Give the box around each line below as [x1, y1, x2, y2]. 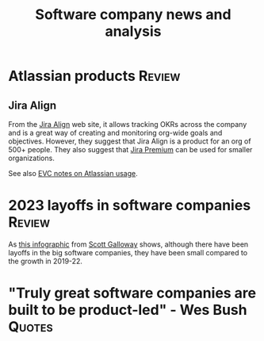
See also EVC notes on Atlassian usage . [8, 169, 138, 178]
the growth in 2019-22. [8, 256, 83, 266]
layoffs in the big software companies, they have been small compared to [8, 247, 248, 257]
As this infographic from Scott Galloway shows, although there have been [8, 239, 249, 249]
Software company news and [35, 6, 231, 24]
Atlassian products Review [8, 67, 181, 85]
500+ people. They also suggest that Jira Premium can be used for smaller [8, 145, 253, 154]
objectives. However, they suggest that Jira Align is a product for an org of [8, 136, 251, 146]
